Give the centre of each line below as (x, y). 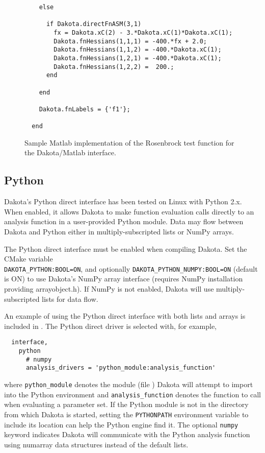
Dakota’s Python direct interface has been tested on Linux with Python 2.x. (123, 201)
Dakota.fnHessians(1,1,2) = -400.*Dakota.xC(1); (138, 50)
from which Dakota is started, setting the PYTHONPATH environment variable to (126, 414)
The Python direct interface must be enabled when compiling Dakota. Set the (126, 248)
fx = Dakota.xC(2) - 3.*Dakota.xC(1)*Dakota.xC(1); (143, 32)
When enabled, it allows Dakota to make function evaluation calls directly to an (129, 211)
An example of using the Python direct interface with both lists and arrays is (125, 316)
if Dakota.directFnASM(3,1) (94, 24)
